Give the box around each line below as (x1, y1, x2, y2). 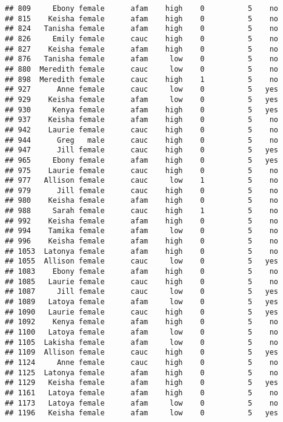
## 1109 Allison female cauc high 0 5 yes (5, 348, 279, 357)
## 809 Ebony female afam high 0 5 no (5, 4, 279, 13)
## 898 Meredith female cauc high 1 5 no (5, 75, 279, 84)
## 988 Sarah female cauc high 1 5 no (5, 206, 279, 216)
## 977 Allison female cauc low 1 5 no (5, 176, 279, 185)
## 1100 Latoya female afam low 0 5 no (5, 328, 279, 336)
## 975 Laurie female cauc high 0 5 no (5, 166, 279, 175)
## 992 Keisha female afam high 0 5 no (5, 216, 279, 225)
